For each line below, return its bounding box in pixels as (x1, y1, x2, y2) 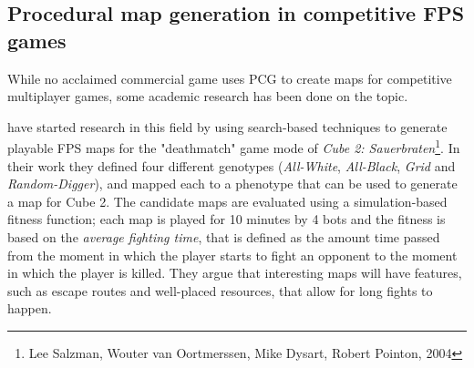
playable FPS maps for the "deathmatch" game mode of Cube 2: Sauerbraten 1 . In (7, 136, 460, 158)
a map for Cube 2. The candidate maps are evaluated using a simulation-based (7, 191, 448, 210)
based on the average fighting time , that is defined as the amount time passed (7, 228, 440, 246)
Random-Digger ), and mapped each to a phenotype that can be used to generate (7, 174, 458, 193)
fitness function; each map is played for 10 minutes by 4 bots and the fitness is (7, 210, 446, 229)
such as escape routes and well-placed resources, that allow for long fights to (7, 281, 433, 300)
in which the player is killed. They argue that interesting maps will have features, (7, 263, 462, 282)
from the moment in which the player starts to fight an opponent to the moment (7, 245, 458, 264)
